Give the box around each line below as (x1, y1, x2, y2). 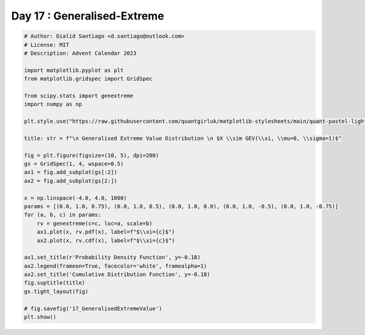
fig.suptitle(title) (24, 280, 85, 286)
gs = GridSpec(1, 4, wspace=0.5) (24, 161, 124, 167)
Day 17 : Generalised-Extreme (11, 9, 164, 22)
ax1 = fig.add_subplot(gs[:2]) (24, 169, 118, 176)
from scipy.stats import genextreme (24, 92, 134, 99)
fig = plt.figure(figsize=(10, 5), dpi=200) (24, 152, 159, 159)
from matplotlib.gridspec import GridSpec (24, 75, 153, 82)
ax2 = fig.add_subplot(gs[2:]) (24, 177, 118, 184)
